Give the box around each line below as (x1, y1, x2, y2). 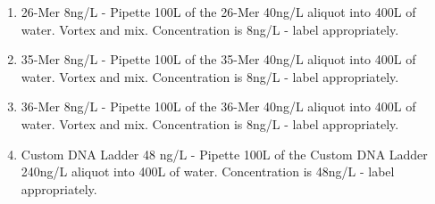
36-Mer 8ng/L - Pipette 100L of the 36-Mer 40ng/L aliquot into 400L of (21, 97, 416, 116)
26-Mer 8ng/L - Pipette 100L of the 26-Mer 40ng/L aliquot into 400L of (21, 3, 416, 20)
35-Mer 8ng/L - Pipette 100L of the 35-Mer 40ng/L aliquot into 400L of (21, 50, 416, 69)
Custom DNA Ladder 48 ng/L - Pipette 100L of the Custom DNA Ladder (21, 144, 428, 163)
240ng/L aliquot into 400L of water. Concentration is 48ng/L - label (21, 162, 395, 181)
